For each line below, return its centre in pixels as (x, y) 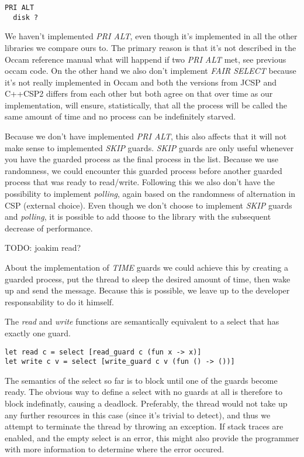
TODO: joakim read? (43, 248)
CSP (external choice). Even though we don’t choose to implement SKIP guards (148, 205)
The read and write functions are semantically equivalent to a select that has (142, 321)
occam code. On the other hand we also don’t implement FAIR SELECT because (151, 71)
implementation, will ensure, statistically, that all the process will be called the (146, 105)
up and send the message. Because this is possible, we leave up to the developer (147, 290)
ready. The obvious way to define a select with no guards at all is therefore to (144, 392)
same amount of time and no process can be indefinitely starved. (120, 116)
